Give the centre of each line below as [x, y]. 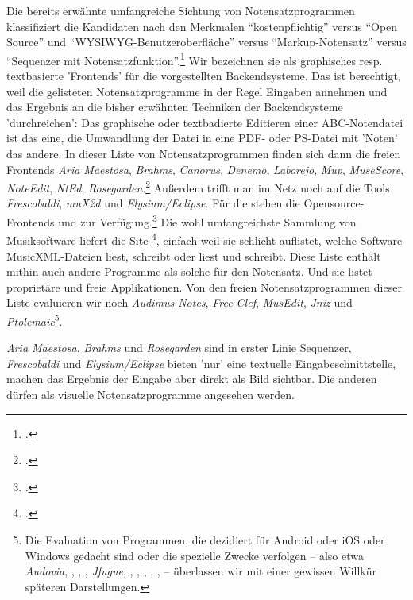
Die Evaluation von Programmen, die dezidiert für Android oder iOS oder [205, 539]
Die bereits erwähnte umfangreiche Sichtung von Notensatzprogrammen [181, 10]
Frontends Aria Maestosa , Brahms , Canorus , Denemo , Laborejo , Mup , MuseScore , [205, 169]
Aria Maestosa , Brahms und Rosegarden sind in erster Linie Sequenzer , [179, 348]
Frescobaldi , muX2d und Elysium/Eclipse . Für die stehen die [153, 203]
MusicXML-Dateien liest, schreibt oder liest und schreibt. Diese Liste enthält [194, 255]
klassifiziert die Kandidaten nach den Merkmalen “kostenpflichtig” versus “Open [202, 26]
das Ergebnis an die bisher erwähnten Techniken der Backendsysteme [175, 107]
